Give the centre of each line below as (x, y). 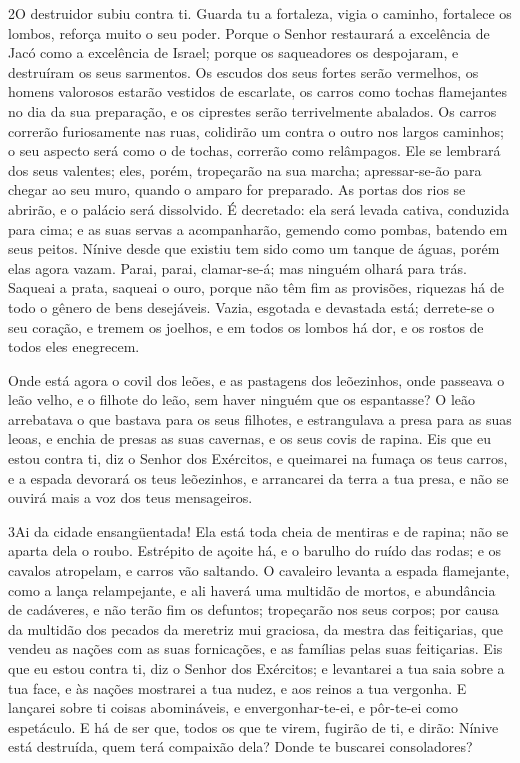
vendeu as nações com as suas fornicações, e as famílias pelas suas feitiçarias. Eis (255, 648)
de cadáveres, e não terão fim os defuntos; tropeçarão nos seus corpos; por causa (253, 609)
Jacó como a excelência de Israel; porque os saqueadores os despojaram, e (233, 52)
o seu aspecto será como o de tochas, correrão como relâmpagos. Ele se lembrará (254, 150)
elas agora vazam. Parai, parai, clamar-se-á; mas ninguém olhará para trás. (237, 267)
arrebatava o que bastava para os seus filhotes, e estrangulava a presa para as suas (260, 418)
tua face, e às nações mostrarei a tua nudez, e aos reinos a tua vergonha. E (237, 687)
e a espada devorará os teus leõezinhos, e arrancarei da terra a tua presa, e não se (258, 477)
